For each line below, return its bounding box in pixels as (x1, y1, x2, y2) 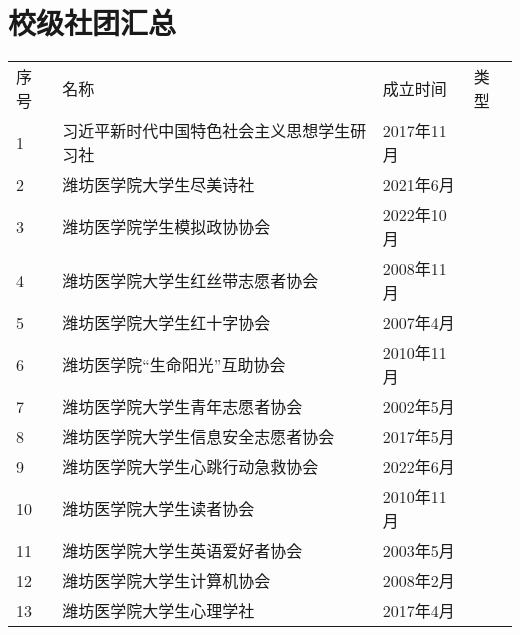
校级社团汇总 (8, 2, 177, 43)
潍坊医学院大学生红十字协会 (62, 311, 271, 335)
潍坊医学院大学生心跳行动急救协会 (62, 455, 319, 479)
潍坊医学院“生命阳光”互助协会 (62, 353, 286, 377)
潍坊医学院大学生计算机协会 (62, 569, 271, 593)
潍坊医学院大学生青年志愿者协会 (62, 395, 303, 419)
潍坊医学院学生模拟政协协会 (62, 215, 271, 239)
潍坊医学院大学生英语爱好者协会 (62, 539, 303, 563)
